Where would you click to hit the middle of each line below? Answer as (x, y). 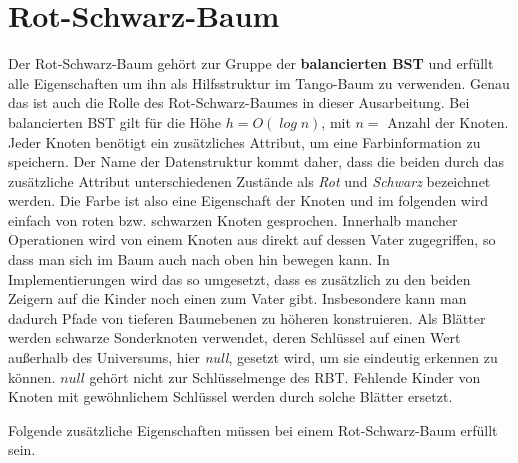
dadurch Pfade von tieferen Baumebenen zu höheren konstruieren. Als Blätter (247, 317)
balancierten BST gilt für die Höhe (115, 121)
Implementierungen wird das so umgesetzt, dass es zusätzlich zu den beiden (239, 278)
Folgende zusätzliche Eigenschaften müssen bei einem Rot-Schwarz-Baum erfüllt (253, 429)
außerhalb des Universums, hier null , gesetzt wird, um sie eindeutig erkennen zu (253, 357)
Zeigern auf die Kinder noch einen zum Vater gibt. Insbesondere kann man (237, 298)
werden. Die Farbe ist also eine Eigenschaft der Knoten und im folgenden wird (248, 200)
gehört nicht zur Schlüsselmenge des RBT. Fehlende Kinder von (285, 376)
